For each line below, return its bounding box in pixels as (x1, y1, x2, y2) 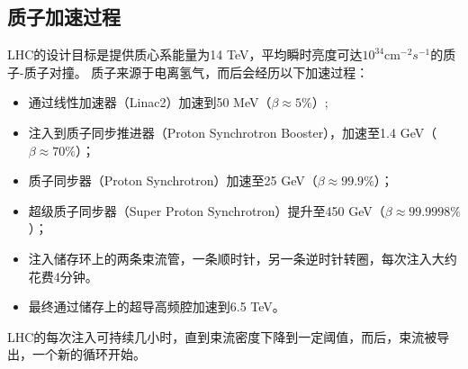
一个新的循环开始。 (31, 345, 146, 364)
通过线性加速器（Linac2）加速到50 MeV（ (28, 93, 272, 112)
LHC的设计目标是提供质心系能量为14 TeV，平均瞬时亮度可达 (7, 45, 363, 64)
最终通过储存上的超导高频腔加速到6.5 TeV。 (28, 297, 285, 316)
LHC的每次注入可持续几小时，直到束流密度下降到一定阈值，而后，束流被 (7, 327, 437, 346)
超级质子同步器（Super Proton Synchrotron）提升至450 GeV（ (28, 201, 385, 220)
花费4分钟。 (28, 266, 98, 285)
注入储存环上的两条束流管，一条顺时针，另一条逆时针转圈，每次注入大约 (28, 248, 457, 267)
